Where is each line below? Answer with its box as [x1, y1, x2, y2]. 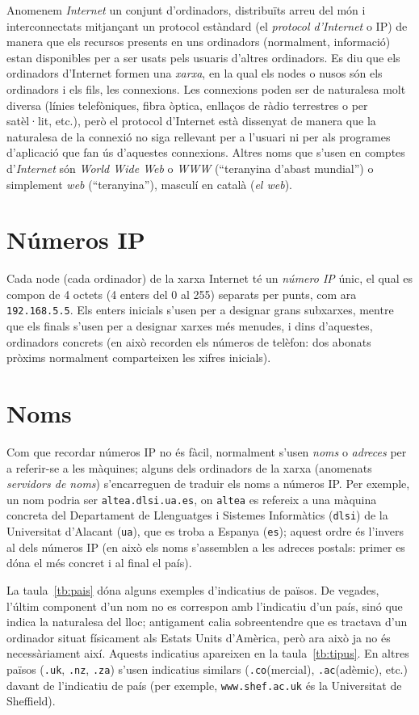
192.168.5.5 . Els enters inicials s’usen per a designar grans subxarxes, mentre [6, 301, 394, 318]
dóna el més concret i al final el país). [6, 554, 192, 571]
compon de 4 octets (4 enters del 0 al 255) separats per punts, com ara [6, 285, 357, 302]
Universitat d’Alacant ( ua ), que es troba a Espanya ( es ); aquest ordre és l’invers [6, 523, 404, 540]
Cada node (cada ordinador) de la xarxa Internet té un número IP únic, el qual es [6, 270, 413, 287]
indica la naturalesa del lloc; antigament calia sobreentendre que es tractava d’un [6, 613, 408, 630]
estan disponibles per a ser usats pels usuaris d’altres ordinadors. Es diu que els [6, 48, 400, 65]
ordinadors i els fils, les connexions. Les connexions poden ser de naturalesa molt [6, 80, 406, 97]
